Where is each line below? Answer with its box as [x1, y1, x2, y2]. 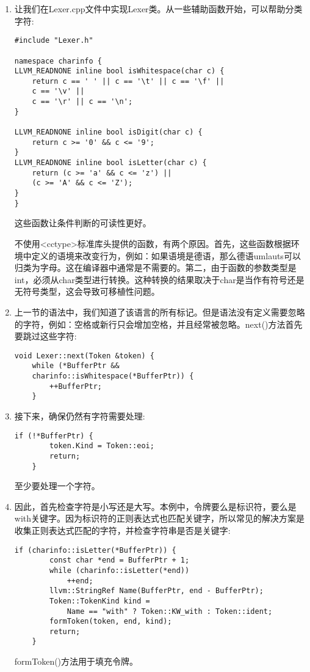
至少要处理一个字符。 [14, 479, 100, 492]
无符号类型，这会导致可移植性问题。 [14, 285, 160, 298]
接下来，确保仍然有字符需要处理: [14, 409, 145, 422]
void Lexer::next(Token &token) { [14, 351, 154, 360]
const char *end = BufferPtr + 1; [49, 556, 190, 565]
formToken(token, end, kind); [49, 617, 172, 626]
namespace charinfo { [14, 56, 102, 65]
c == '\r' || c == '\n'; [32, 97, 133, 106]
